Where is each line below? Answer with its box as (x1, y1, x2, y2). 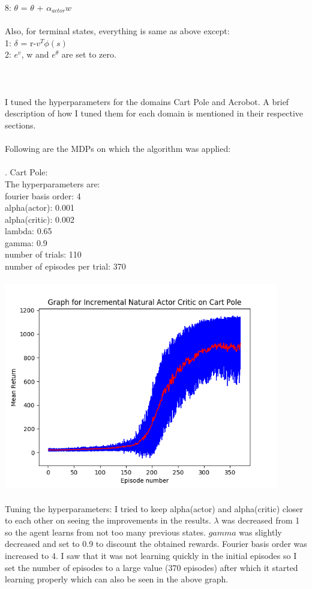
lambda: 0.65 (5, 225, 52, 237)
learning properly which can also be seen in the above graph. (5, 573, 229, 585)
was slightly (239, 525, 282, 538)
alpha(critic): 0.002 (5, 213, 74, 225)
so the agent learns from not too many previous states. (5, 525, 206, 538)
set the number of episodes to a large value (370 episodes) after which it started (5, 561, 298, 573)
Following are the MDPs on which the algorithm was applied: (5, 142, 231, 155)
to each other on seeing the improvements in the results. (5, 514, 211, 527)
